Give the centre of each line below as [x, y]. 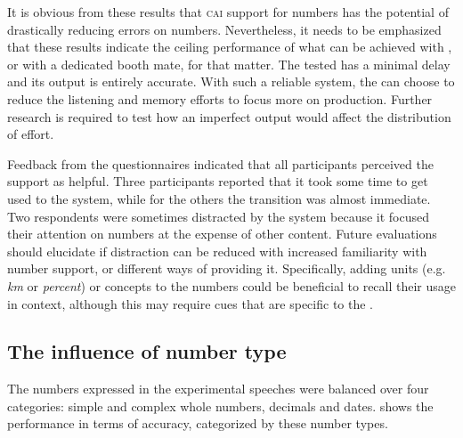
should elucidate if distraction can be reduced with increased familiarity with [217, 251]
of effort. [31, 134]
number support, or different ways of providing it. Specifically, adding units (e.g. [227, 268]
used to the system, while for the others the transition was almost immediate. [219, 198]
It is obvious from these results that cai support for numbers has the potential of [228, 12]
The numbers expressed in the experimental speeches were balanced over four [218, 389]
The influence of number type [147, 351]
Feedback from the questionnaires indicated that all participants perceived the [220, 163]
